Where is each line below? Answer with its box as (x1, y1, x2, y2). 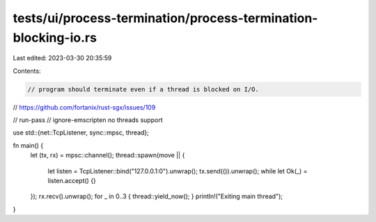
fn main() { (13, 141, 44, 149)
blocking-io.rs (13, 30, 97, 45)
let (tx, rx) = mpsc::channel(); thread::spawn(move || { (30, 151, 185, 160)
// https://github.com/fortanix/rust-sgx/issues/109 (13, 103, 156, 111)
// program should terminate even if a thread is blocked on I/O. (27, 85, 259, 93)
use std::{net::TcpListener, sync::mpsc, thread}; (13, 128, 150, 137)
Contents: (13, 67, 41, 75)
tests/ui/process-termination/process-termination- (13, 10, 318, 26)
